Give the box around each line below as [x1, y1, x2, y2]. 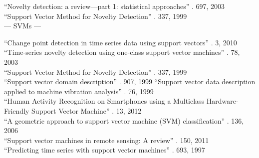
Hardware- [206, 96, 239, 106]
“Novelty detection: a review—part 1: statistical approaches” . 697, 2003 [4, 1, 225, 11]
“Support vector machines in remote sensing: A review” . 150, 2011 [4, 135, 209, 145]
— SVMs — [4, 20, 41, 31]
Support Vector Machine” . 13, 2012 [31, 105, 142, 116]
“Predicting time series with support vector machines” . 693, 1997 [4, 145, 205, 155]
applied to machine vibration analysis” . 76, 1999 [4, 86, 154, 96]
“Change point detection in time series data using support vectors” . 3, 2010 [4, 37, 237, 47]
